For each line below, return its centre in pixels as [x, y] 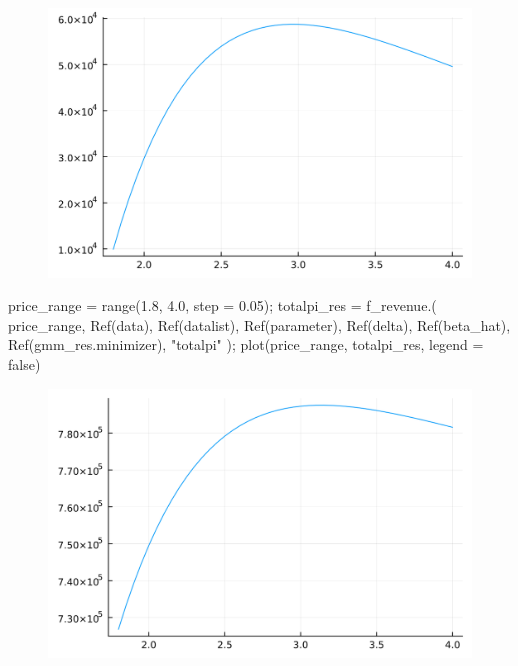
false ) [24, 363]
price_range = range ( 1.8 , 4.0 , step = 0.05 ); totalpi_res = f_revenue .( [222, 305]
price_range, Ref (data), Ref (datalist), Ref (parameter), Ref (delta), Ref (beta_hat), [259, 324]
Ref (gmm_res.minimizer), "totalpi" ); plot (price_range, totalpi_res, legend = [246, 344]
